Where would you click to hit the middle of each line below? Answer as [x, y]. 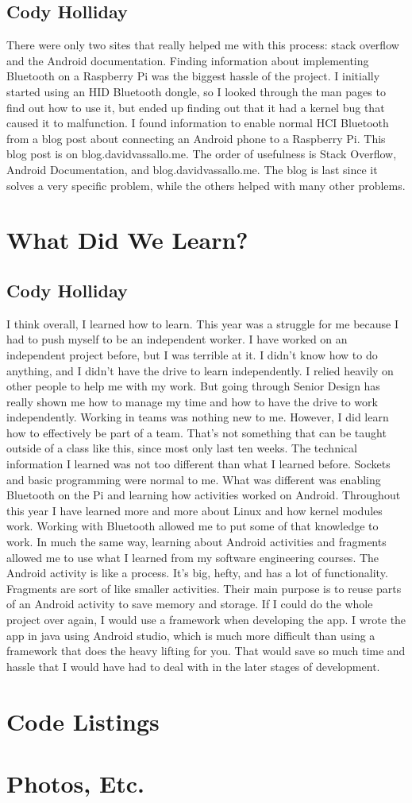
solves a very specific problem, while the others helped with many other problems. [206, 185]
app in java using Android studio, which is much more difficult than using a [191, 635]
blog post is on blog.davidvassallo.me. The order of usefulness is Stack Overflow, [202, 154]
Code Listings [83, 721]
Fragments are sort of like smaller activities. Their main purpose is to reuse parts [204, 588]
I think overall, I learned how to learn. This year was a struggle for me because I [202, 323]
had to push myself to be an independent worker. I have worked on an [177, 339]
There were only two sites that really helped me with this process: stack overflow [203, 45]
